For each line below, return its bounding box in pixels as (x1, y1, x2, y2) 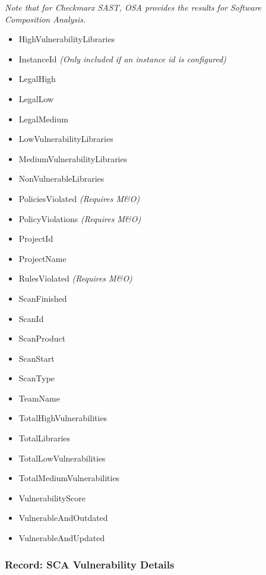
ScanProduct (18, 332, 66, 345)
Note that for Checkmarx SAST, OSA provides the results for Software (5, 1, 262, 13)
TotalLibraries (18, 432, 71, 444)
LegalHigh (18, 72, 56, 85)
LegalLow (18, 92, 54, 105)
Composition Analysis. (5, 12, 86, 25)
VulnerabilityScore (18, 491, 85, 504)
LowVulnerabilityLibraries (18, 132, 113, 145)
